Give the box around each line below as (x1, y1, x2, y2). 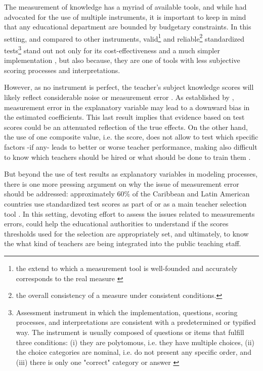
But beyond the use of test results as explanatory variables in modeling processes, (4, 168, 258, 179)
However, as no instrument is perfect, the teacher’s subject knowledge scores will (4, 82, 254, 92)
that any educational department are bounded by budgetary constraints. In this (4, 21, 251, 32)
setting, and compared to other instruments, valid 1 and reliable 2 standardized (4, 31, 245, 44)
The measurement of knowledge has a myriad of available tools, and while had (4, 2, 247, 12)
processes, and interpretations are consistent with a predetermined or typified (16, 317, 256, 327)
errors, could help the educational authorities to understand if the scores (4, 218, 229, 229)
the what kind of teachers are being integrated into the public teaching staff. (4, 238, 241, 249)
